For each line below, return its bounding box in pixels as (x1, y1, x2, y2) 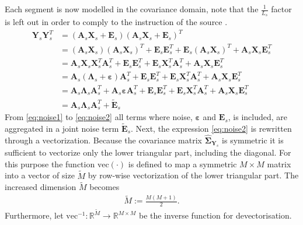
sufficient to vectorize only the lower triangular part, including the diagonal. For (5, 146, 291, 159)
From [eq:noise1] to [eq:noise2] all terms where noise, (5, 111, 193, 123)
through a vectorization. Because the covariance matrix (5, 133, 202, 146)
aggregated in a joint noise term (5, 122, 119, 134)
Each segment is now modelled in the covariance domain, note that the (5, 3, 259, 15)
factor (271, 3, 292, 15)
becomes (89, 181, 120, 193)
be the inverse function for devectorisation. (139, 209, 292, 222)
